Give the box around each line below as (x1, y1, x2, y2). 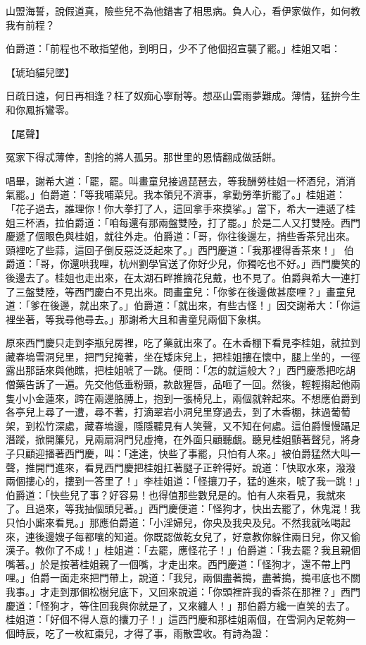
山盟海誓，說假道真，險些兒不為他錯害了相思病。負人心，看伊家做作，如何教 (6, 4, 360, 18)
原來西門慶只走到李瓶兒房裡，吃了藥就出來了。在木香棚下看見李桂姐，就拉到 (6, 335, 360, 350)
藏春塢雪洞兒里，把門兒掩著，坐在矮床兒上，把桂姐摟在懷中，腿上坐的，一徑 (6, 349, 360, 363)
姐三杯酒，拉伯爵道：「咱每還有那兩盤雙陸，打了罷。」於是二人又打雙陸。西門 (6, 215, 360, 229)
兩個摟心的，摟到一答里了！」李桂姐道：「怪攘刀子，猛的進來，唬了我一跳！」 (6, 474, 360, 488)
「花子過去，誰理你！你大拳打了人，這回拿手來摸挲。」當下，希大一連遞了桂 (6, 200, 355, 215)
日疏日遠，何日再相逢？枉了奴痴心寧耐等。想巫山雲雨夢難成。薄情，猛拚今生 (6, 88, 360, 103)
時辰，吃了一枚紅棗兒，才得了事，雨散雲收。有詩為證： (15, 625, 272, 640)
